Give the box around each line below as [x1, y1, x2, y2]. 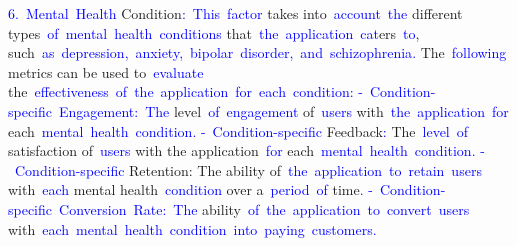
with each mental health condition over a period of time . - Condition [8, 179, 441, 200]
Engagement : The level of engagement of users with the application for [59, 100, 509, 121]
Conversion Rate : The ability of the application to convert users [59, 198, 470, 219]
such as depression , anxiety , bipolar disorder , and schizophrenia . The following [8, 42, 507, 63]
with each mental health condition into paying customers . [8, 218, 377, 239]
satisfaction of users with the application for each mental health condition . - [8, 140, 485, 161]
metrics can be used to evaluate [8, 61, 204, 82]
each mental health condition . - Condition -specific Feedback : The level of [8, 120, 469, 141]
